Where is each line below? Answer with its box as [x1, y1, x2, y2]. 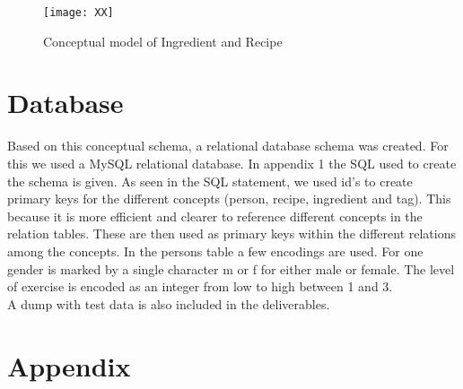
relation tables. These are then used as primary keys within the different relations [7, 224, 457, 243]
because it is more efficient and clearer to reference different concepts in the [7, 206, 423, 225]
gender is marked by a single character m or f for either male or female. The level [7, 259, 455, 278]
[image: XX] [43, 6, 114, 19]
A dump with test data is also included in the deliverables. [7, 294, 330, 313]
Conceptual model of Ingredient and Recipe [43, 31, 283, 50]
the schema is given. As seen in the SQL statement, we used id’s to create [7, 171, 413, 190]
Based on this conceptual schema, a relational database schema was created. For [7, 136, 449, 155]
